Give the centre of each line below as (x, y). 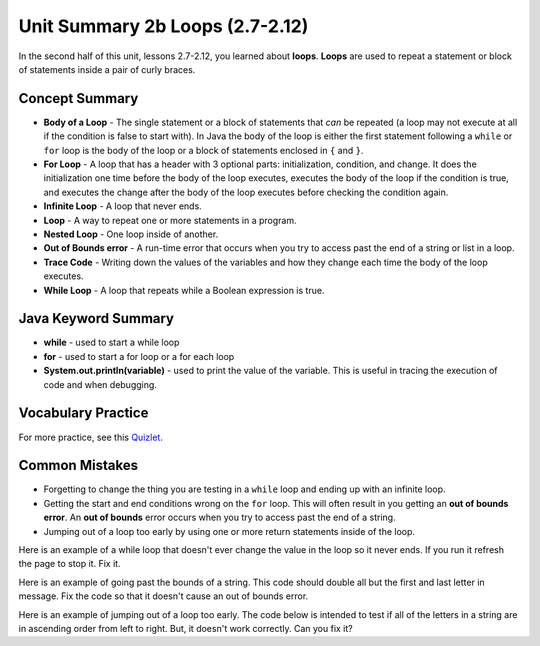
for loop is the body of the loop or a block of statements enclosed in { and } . (203, 150)
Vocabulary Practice (83, 413)
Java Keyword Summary (96, 318)
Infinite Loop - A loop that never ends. (122, 206)
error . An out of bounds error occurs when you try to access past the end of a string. (219, 517)
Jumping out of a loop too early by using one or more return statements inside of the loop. (229, 531)
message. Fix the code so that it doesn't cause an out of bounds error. (163, 596)
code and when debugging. (100, 384)
